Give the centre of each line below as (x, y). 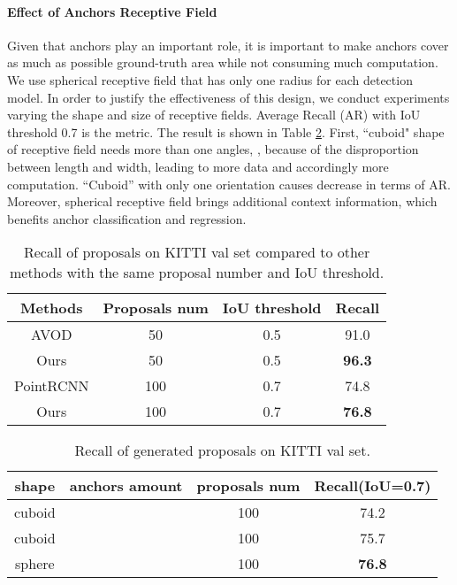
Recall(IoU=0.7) (373, 486)
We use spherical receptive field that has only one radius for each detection (210, 79)
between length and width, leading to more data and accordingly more (198, 166)
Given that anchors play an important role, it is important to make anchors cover (228, 45)
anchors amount (126, 486)
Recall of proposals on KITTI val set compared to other (197, 252)
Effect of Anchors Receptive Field (112, 11)
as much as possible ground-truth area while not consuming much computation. (223, 62)
